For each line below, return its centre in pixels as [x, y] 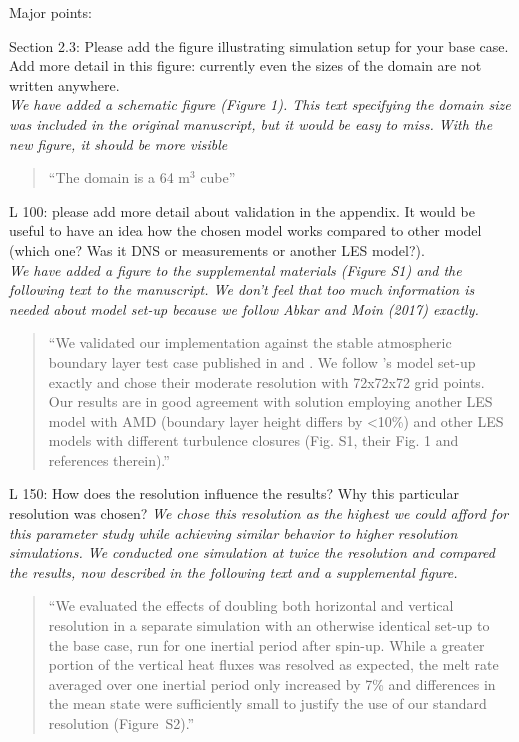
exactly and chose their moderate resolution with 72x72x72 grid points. [266, 381]
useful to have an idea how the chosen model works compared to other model [245, 230]
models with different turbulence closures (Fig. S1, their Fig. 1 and [253, 440]
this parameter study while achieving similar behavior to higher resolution [233, 532]
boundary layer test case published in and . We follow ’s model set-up [262, 361]
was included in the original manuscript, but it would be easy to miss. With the [251, 123]
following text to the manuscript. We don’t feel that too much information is [242, 289]
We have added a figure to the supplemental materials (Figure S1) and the [235, 269]
